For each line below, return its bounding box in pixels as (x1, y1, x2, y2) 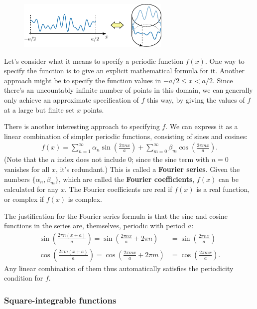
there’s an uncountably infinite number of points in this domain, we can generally (4, 85, 253, 95)
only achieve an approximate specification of (4, 95, 139, 105)
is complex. (68, 194, 102, 204)
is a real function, (196, 184, 250, 194)
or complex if (4, 194, 44, 204)
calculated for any (4, 184, 59, 194)
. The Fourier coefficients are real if (65, 184, 172, 194)
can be (218, 173, 239, 184)
